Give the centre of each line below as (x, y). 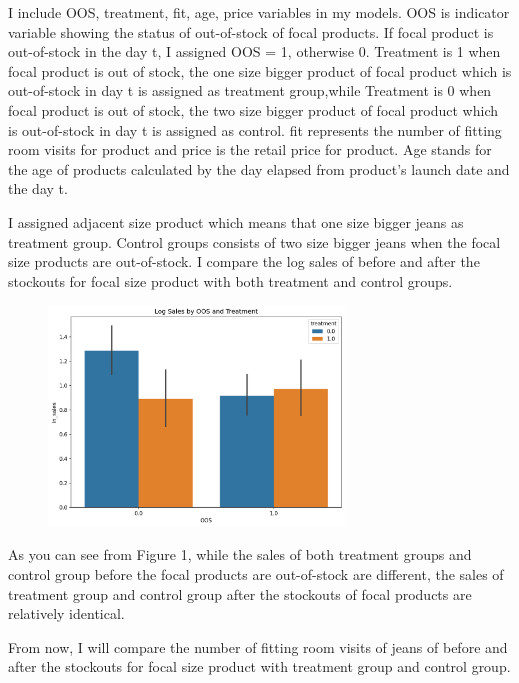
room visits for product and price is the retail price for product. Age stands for (250, 149)
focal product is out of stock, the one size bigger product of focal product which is (260, 70)
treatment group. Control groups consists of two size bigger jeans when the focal (254, 241)
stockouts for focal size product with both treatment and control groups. (230, 280)
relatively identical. (66, 613)
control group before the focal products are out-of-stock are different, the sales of (256, 573)
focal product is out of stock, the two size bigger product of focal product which (253, 109)
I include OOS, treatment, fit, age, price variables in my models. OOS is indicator (259, 12)
